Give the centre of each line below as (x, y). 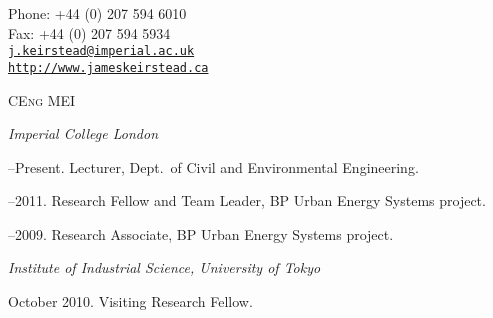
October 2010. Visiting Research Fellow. (130, 301)
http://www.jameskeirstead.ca (108, 67)
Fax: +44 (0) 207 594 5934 (89, 32)
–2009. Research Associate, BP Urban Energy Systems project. (201, 233)
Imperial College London (83, 133)
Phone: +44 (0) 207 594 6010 (97, 13)
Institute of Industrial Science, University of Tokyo (164, 267)
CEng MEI (42, 99)
